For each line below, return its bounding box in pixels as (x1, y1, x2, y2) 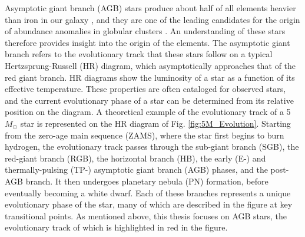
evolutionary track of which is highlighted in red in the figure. (5, 221, 228, 233)
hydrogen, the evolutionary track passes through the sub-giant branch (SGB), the (5, 140, 299, 153)
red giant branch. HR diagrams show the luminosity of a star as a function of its (5, 71, 295, 83)
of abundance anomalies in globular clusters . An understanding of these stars (5, 25, 286, 37)
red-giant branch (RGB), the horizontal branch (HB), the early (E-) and (5, 152, 266, 164)
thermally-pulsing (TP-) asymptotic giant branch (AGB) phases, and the (5, 163, 268, 176)
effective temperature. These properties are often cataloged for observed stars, (5, 83, 286, 95)
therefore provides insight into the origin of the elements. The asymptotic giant (5, 36, 290, 48)
